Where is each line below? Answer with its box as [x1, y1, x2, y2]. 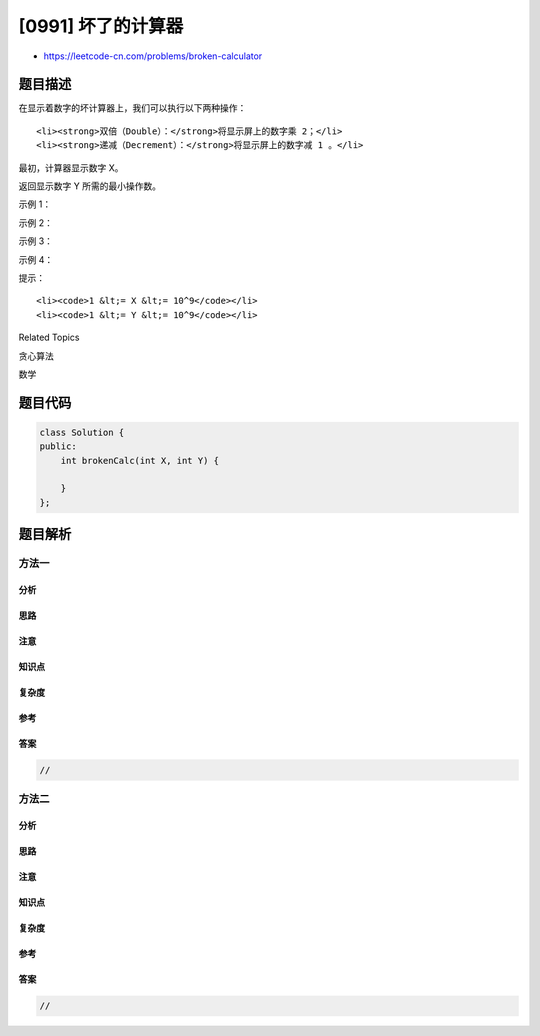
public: [39, 441, 77, 452]
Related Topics [18, 331, 80, 344]
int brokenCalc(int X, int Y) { [60, 455, 220, 466]
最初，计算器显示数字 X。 [18, 161, 124, 174]
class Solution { [39, 426, 125, 438]
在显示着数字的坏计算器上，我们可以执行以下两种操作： [18, 102, 247, 114]
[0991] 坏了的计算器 [18, 15, 184, 37]
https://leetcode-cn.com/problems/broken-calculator [43, 50, 263, 62]
